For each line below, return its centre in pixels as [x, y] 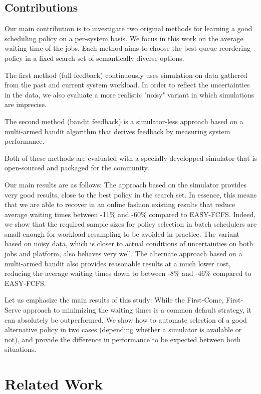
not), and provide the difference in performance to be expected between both [123, 339]
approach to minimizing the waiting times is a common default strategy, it [138, 310]
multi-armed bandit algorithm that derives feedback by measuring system [117, 131]
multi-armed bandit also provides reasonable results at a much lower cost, [118, 263]
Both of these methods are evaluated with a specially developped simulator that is [131, 158]
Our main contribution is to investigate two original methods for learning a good [128, 28]
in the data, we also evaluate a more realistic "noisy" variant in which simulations [129, 94]
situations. [21, 349]
